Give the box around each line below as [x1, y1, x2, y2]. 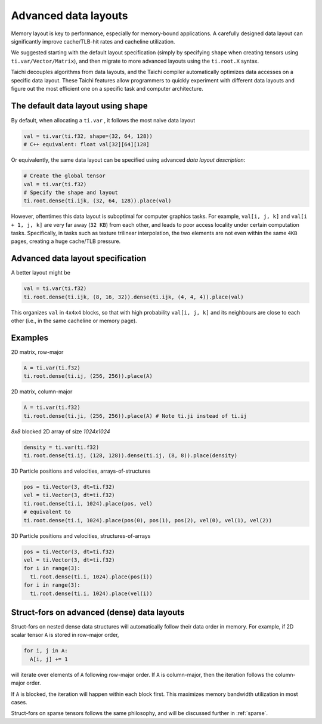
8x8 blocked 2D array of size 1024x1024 [11, 427, 110, 435]
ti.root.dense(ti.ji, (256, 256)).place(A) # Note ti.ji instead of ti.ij [23, 412, 247, 419]
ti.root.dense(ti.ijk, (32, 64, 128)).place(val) [23, 198, 172, 204]
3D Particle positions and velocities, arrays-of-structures [11, 467, 151, 475]
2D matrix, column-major [11, 388, 73, 395]
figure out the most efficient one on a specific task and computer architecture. [11, 85, 203, 92]
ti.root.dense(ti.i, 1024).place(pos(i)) [30, 573, 153, 580]
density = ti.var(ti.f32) [23, 443, 100, 451]
